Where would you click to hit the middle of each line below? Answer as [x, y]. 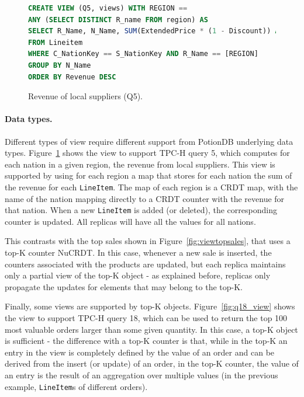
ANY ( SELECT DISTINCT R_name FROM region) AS [118, 20]
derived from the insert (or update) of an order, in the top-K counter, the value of [152, 363]
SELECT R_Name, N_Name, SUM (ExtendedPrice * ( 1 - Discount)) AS [156, 31]
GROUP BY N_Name [60, 65]
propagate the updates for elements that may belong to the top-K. [124, 286]
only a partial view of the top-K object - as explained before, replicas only [138, 275]
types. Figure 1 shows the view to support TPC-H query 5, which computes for [147, 153]
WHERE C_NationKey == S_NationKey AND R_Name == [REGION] [143, 54]
